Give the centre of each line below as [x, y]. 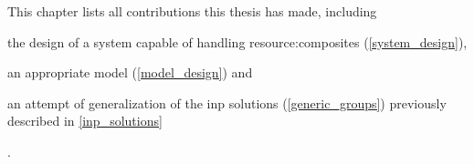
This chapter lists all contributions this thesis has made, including [192, 11]
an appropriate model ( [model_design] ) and [130, 72]
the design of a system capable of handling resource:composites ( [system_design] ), [237, 41]
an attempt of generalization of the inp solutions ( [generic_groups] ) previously [227, 102]
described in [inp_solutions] [85, 121]
